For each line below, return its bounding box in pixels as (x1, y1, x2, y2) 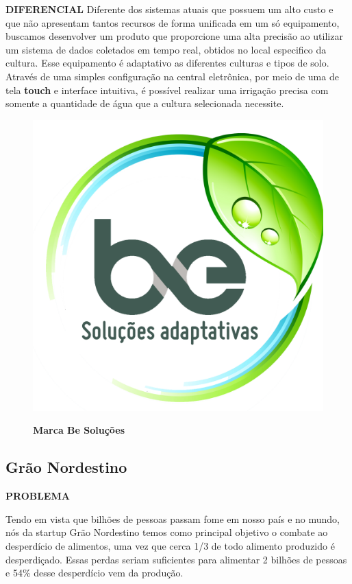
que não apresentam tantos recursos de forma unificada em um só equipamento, (5, 15, 340, 30)
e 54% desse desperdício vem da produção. (5, 565, 184, 580)
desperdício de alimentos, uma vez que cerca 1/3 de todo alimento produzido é (5, 538, 335, 552)
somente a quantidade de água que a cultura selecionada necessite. (5, 96, 284, 110)
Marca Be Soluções (33, 423, 125, 437)
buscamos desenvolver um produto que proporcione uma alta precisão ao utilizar (5, 29, 343, 43)
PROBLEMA (5, 489, 70, 503)
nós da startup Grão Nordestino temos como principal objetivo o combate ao (5, 525, 328, 539)
